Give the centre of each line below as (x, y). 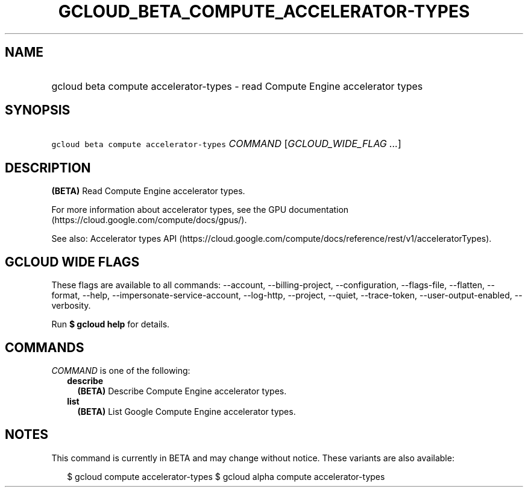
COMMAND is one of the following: (121, 370)
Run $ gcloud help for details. (111, 324)
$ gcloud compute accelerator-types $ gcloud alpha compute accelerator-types (226, 476)
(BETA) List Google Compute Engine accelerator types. (187, 411)
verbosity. (71, 306)
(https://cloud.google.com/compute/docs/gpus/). (149, 220)
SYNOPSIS (38, 110)
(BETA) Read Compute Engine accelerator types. (148, 191)
